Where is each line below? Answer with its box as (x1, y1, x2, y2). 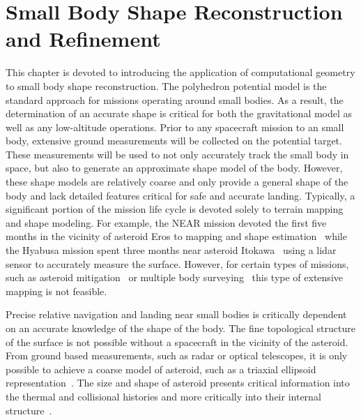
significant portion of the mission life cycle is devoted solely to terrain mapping (6, 202, 344, 216)
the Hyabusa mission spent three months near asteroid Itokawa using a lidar (6, 243, 337, 257)
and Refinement (6, 24, 161, 53)
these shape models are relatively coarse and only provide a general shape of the (6, 174, 348, 189)
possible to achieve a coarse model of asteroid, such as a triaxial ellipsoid (6, 361, 316, 376)
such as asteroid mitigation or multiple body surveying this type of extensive (6, 270, 343, 285)
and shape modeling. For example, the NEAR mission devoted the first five (6, 215, 327, 230)
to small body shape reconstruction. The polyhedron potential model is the (6, 78, 327, 93)
